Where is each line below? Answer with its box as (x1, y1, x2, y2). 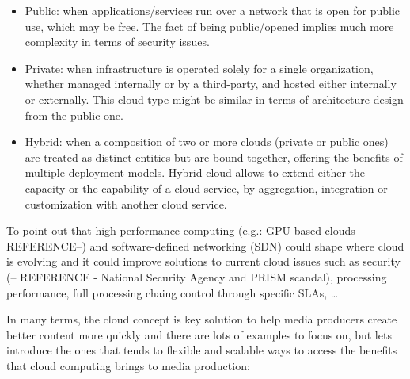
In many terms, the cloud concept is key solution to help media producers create (6, 311, 397, 327)
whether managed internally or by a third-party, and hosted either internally (25, 75, 397, 92)
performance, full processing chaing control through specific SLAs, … (6, 284, 339, 301)
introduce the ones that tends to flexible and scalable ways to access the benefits (6, 342, 397, 358)
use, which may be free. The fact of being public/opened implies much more (25, 17, 394, 34)
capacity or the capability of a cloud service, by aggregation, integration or (25, 179, 388, 196)
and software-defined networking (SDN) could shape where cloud (89, 237, 404, 254)
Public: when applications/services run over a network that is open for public (25, 2, 401, 18)
